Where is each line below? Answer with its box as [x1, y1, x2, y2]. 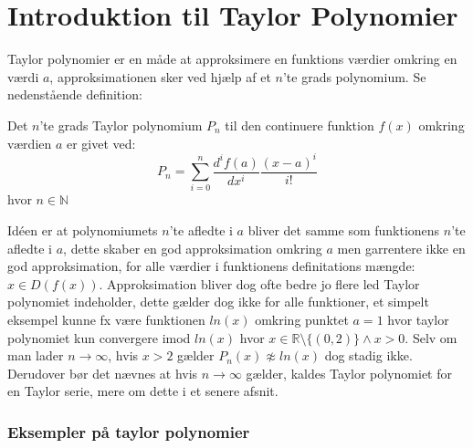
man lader [7, 346, 64, 365]
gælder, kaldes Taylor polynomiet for [246, 363, 453, 382]
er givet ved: [67, 133, 136, 152]
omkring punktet [255, 309, 349, 328]
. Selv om [405, 328, 457, 347]
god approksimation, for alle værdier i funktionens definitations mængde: [7, 256, 415, 276]
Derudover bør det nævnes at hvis [7, 363, 198, 382]
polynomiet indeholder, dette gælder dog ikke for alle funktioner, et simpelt [7, 292, 429, 311]
